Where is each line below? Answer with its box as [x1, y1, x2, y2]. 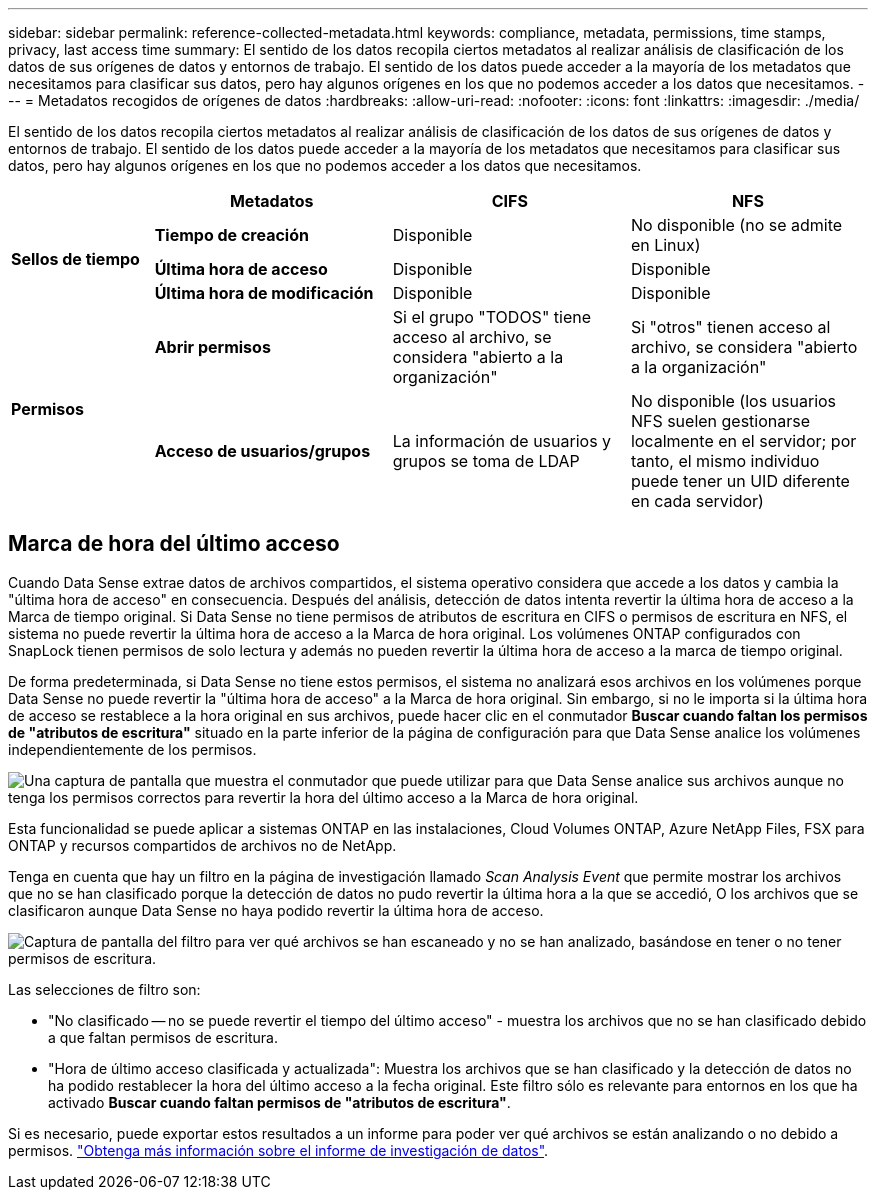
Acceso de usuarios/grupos [154, 441, 371, 461]
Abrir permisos [154, 337, 271, 357]
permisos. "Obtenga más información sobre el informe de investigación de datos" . [8, 1141, 549, 1159]
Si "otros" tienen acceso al [630, 317, 831, 337]
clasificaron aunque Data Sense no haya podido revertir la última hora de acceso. [8, 901, 544, 919]
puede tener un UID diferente [630, 471, 850, 491]
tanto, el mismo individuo [630, 451, 820, 471]
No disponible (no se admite [630, 215, 843, 235]
